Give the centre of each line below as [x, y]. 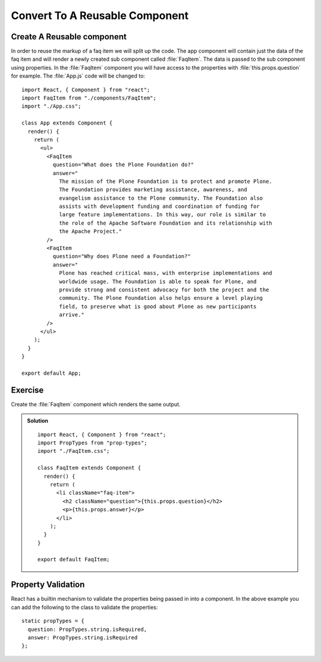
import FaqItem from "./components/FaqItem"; [89, 98]
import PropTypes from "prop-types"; [93, 443]
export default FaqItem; [74, 560]
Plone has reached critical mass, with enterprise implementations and [166, 273]
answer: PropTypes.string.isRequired [83, 637]
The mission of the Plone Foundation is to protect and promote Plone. [166, 181]
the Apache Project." [90, 231]
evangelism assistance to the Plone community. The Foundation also [161, 198]
